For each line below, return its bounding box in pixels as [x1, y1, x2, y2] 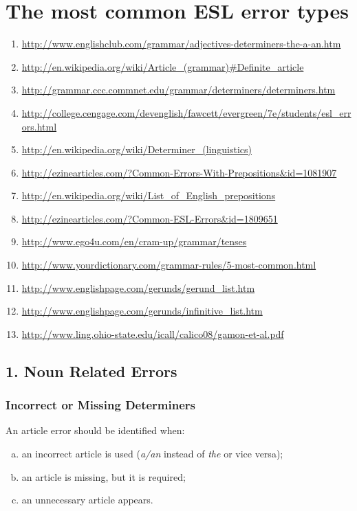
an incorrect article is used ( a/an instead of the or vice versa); [21, 446, 283, 461]
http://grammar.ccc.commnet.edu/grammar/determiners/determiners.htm [21, 82, 336, 97]
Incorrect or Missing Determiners [6, 396, 196, 413]
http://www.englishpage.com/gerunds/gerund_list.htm [21, 280, 255, 295]
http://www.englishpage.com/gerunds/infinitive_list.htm [21, 304, 263, 318]
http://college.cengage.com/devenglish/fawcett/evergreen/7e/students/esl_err [21, 105, 351, 120]
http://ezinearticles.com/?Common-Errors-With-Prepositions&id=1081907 [21, 165, 337, 179]
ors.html [21, 119, 57, 133]
